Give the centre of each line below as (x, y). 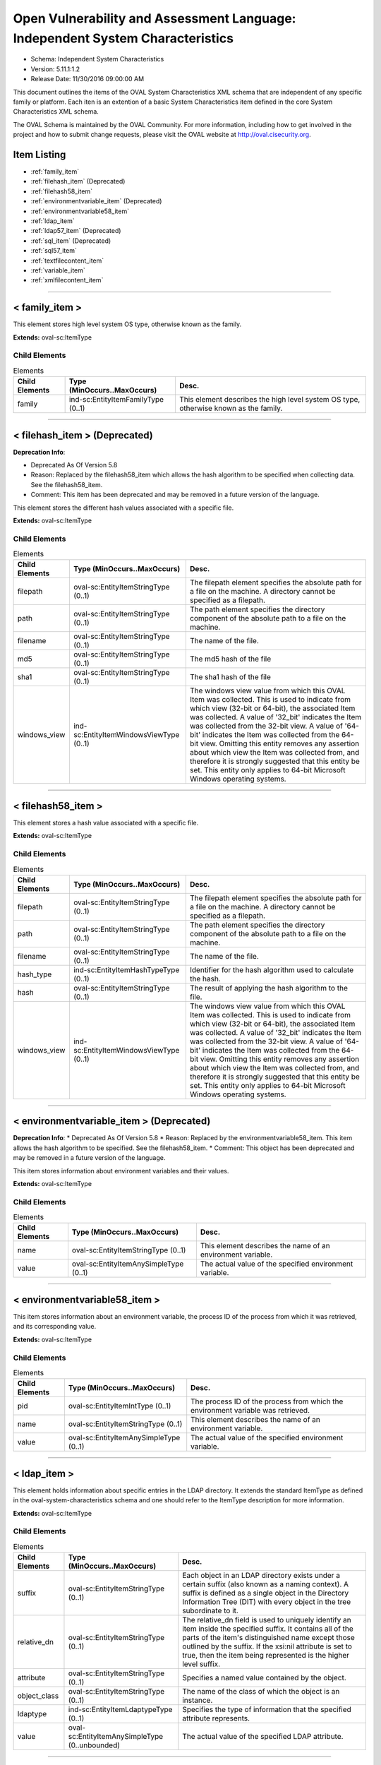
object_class (38, 1696)
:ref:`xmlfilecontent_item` (67, 280)
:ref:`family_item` (55, 171)
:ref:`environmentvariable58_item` (80, 211)
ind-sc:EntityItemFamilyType (116, 400)
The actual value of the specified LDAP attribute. (263, 1737)
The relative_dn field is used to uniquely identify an (267, 1620)
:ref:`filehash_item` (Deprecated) (78, 181)
